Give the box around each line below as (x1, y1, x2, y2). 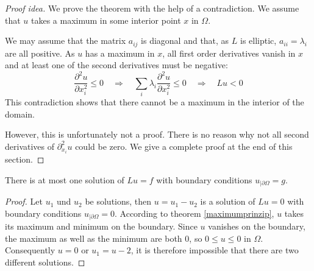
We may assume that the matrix (5, 34, 126, 47)
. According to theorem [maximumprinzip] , (115, 206, 274, 219)
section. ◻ (5, 153, 45, 165)
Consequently (5, 244, 55, 256)
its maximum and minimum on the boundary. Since (5, 220, 198, 233)
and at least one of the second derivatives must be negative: (5, 58, 228, 71)
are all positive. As (5, 46, 75, 59)
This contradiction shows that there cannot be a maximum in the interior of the (5, 96, 304, 108)
